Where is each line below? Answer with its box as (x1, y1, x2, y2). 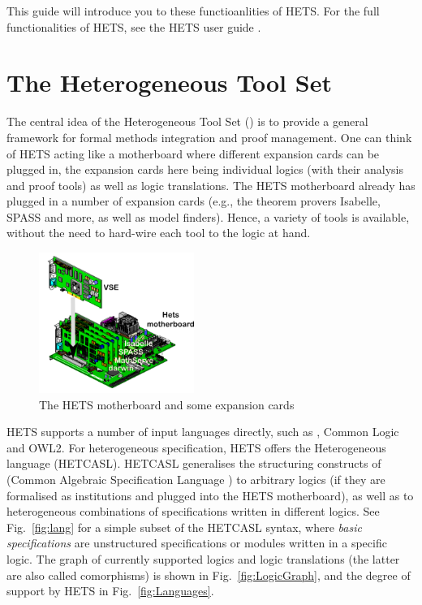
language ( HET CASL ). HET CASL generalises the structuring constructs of (6, 455, 381, 472)
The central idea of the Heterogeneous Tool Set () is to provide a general (6, 113, 368, 130)
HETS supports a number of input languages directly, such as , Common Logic (6, 423, 399, 440)
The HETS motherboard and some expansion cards (39, 395, 295, 413)
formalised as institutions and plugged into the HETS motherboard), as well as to (6, 486, 414, 503)
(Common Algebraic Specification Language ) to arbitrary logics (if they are (6, 470, 385, 487)
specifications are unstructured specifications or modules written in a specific (6, 534, 387, 551)
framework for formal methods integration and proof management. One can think (6, 128, 412, 145)
